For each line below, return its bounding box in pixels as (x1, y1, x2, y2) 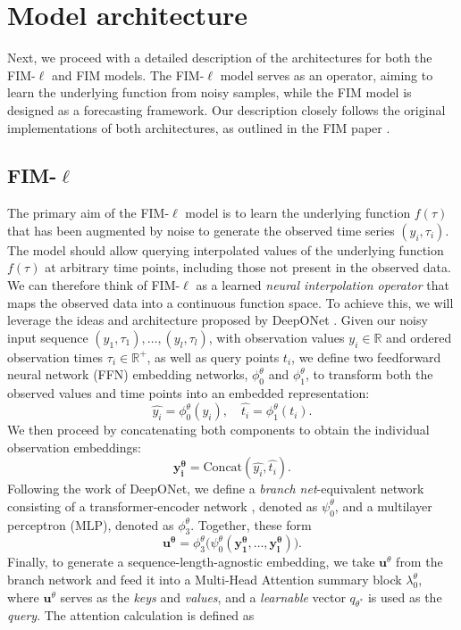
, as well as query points (147, 347, 280, 366)
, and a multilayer (334, 496, 432, 515)
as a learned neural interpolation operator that (196, 276, 449, 294)
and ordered (386, 327, 452, 346)
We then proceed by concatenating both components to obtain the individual (7, 420, 430, 439)
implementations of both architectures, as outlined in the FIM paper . (7, 118, 390, 137)
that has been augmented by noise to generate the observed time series (7, 220, 395, 239)
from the (396, 552, 443, 571)
